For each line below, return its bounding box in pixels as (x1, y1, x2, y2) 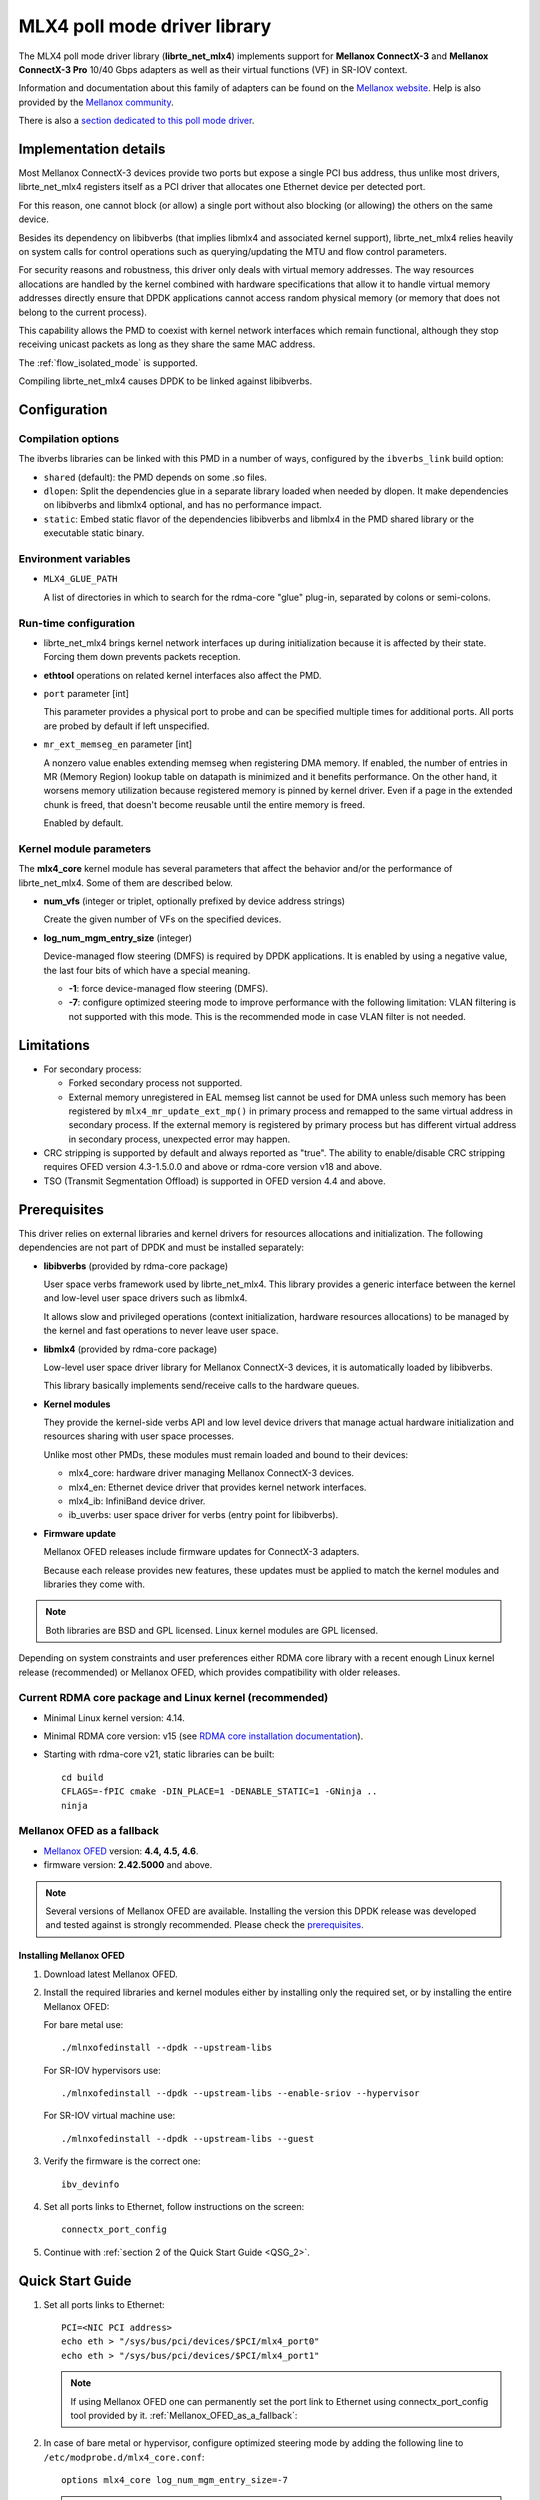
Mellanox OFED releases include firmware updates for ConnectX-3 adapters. (43, 1546, 360, 1558)
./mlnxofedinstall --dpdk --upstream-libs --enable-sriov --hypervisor (61, 2088, 420, 2099)
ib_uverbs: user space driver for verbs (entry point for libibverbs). (68, 1509, 339, 1521)
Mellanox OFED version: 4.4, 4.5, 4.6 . (43, 1845, 199, 1857)
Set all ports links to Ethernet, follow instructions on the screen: (43, 2201, 305, 2213)
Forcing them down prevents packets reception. (43, 651, 241, 663)
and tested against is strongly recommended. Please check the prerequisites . (45, 1919, 364, 1931)
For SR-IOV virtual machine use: (43, 2110, 176, 2122)
